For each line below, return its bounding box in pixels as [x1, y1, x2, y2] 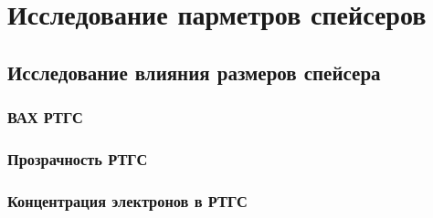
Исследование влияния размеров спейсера [7, 57, 381, 86]
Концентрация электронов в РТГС [7, 189, 248, 212]
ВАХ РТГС [7, 106, 83, 129]
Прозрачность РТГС [7, 147, 148, 170]
